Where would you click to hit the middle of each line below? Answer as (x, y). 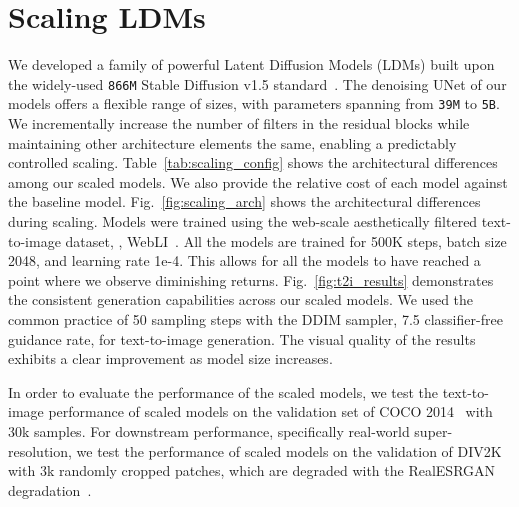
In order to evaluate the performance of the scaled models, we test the (223, 391)
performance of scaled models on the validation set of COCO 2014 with (270, 411)
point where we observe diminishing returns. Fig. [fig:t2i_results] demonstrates (251, 279)
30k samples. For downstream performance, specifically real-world (209, 430)
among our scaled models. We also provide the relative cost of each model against (258, 181)
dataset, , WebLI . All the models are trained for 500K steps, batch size (286, 240)
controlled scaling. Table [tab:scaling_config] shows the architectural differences (253, 162)
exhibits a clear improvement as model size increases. (170, 358)
